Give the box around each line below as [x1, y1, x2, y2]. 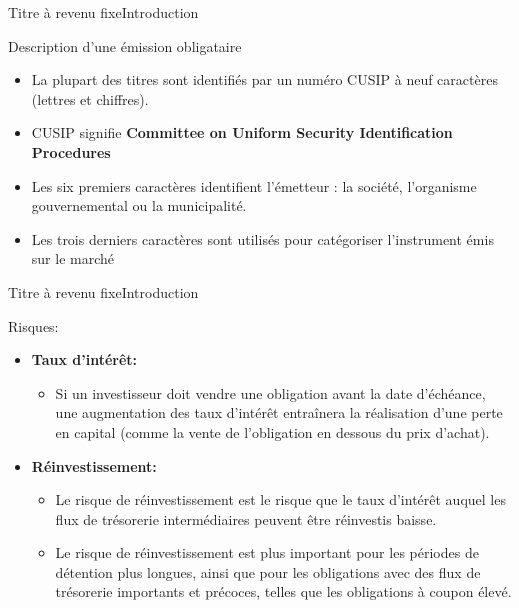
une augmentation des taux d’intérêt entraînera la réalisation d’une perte [55, 402, 503, 423]
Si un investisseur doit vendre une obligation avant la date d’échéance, [55, 382, 486, 403]
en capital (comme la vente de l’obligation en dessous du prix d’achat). [55, 421, 490, 442]
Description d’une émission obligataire [8, 35, 242, 56]
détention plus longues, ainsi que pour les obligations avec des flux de [55, 561, 481, 582]
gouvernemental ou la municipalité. [31, 195, 247, 216]
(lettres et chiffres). [31, 88, 149, 109]
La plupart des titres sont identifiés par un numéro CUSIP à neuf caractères [31, 69, 498, 90]
